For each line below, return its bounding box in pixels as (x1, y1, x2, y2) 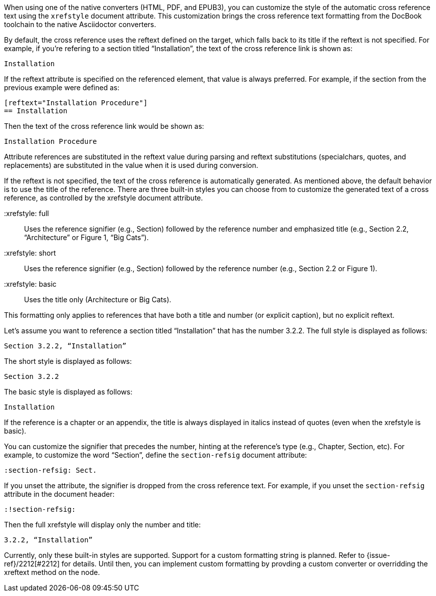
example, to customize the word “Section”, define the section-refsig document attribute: (4, 451, 307, 459)
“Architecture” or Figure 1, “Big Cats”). (24, 233, 149, 242)
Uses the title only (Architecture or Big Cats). (24, 295, 172, 304)
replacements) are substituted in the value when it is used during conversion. (4, 161, 258, 169)
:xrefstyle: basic (4, 280, 57, 288)
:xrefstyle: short (4, 249, 56, 257)
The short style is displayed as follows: (4, 357, 132, 365)
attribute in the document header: (4, 490, 115, 498)
